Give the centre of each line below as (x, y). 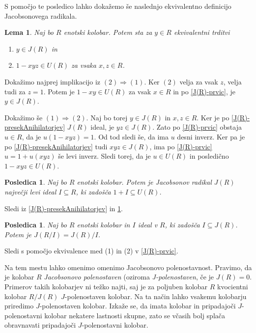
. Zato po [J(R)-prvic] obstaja (197, 127)
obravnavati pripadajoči (40, 325)
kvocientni (233, 287)
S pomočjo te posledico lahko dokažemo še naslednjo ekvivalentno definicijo (118, 6)
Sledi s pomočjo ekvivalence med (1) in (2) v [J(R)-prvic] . (91, 251)
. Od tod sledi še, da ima (131, 136)
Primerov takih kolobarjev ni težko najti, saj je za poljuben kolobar (106, 287)
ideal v (148, 225)
